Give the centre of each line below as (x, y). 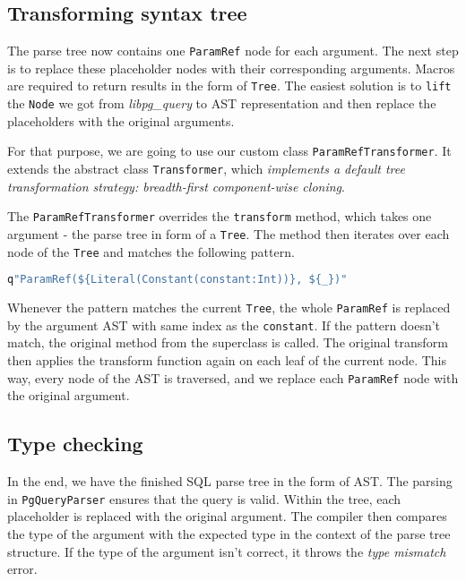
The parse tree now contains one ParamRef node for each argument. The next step (233, 51)
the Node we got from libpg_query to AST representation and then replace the (222, 103)
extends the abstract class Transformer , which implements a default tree (206, 169)
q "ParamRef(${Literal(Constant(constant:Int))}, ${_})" (177, 280)
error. (22, 569)
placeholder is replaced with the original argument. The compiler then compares (227, 516)
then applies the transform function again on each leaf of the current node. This (227, 360)
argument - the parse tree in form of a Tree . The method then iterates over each (229, 233)
